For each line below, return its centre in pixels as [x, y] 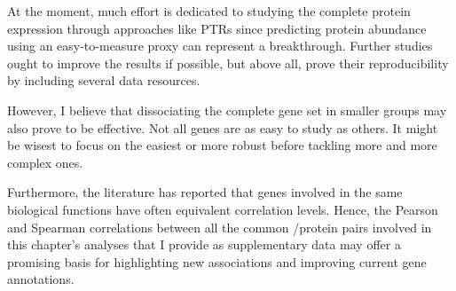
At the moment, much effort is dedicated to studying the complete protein [209, 11]
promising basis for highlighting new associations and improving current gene [217, 261]
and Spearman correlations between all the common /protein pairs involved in [220, 227]
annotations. [41, 279]
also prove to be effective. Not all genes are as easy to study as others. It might [223, 127]
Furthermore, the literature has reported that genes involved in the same [205, 192]
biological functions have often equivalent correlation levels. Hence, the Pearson [223, 209]
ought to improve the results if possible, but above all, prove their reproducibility [228, 63]
